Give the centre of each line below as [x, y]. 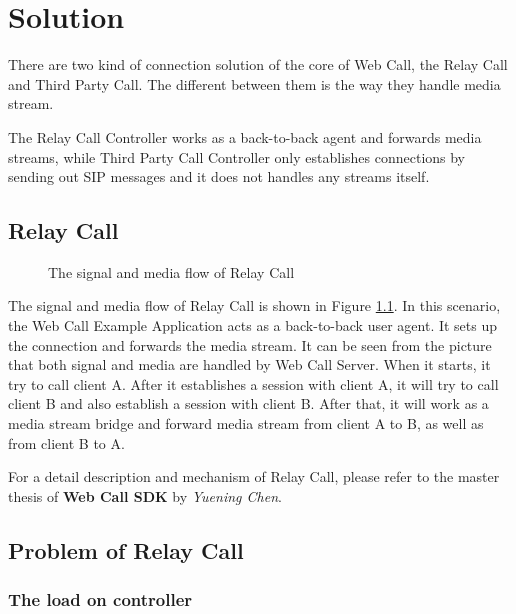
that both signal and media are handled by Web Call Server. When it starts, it [249, 364]
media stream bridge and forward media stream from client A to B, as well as [246, 423]
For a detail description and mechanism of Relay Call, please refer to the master [254, 476]
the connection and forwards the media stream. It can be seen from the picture [250, 344]
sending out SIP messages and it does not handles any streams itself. [219, 176]
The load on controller [100, 599]
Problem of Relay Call [126, 549]
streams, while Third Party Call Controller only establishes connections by [237, 156]
